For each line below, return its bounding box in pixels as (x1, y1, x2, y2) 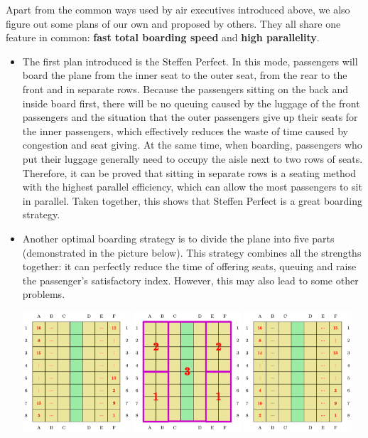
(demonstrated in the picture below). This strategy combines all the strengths (22, 245, 362, 260)
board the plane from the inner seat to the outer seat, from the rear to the (22, 68, 347, 82)
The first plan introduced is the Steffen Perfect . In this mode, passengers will (22, 53, 358, 68)
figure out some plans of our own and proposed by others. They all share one (6, 16, 341, 31)
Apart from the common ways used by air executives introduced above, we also (6, 2, 350, 16)
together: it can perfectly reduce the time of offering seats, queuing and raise (22, 259, 357, 274)
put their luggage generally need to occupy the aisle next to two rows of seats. (22, 151, 363, 166)
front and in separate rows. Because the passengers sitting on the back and (22, 81, 348, 96)
